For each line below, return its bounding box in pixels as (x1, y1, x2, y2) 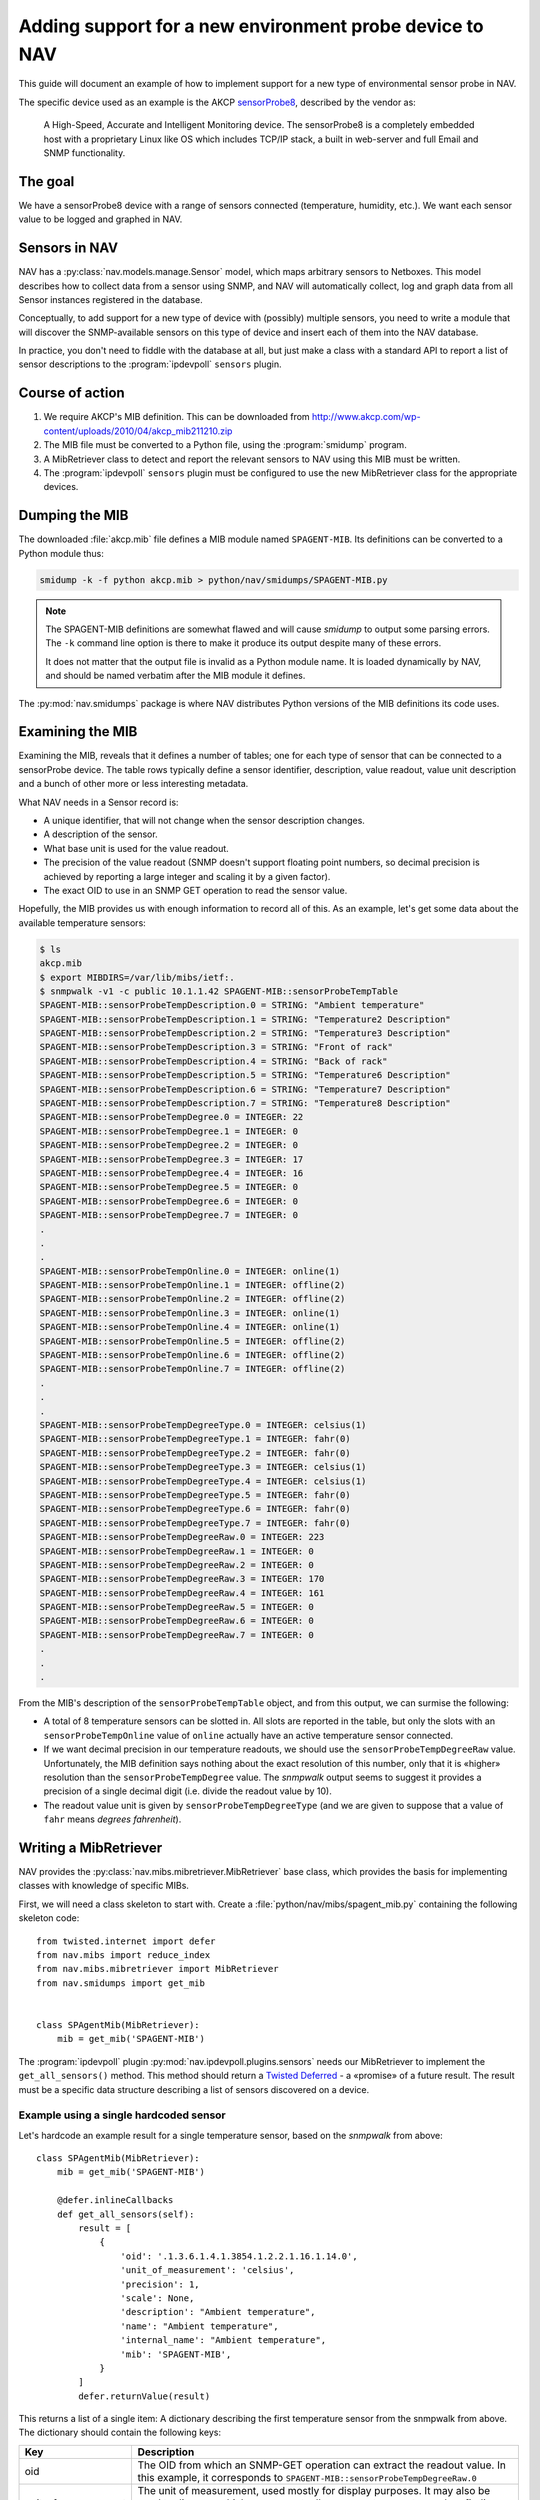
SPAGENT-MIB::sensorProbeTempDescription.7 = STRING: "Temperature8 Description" (39, 1098, 452, 1109)
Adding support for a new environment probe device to (18, 15, 484, 37)
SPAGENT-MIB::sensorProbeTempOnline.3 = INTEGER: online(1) (39, 1307, 341, 1319)
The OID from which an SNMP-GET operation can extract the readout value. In (137, 2458, 507, 2472)
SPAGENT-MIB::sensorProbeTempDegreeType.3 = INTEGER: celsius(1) (39, 1461, 367, 1473)
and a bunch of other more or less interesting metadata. (18, 778, 249, 790)
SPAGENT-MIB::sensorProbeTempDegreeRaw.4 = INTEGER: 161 (39, 1587, 325, 1599)
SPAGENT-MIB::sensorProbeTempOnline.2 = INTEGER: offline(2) (39, 1293, 346, 1305)
